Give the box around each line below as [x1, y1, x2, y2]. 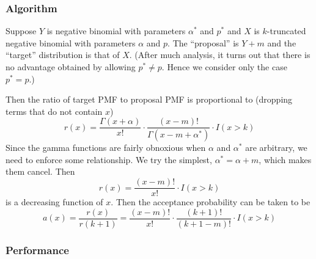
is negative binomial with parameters [46, 24, 186, 37]
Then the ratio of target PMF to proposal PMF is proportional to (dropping [6, 93, 293, 106]
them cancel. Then [6, 165, 75, 178]
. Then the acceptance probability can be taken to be [111, 195, 310, 208]
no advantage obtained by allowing [6, 60, 136, 73]
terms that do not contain [6, 104, 103, 117]
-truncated [266, 24, 306, 37]
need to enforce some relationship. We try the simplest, [6, 153, 212, 166]
